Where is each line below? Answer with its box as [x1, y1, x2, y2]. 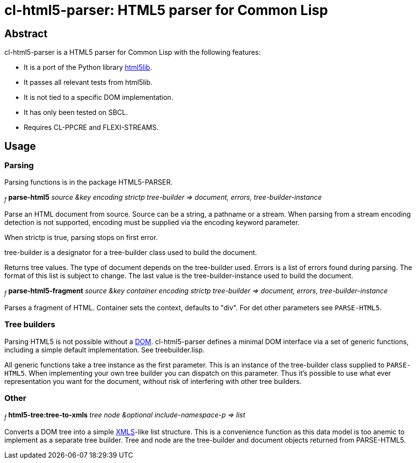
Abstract [4, 27, 47, 40]
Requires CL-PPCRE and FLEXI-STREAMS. [24, 123, 159, 132]
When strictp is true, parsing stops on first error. [4, 233, 158, 242]
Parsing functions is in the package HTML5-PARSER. [4, 178, 173, 187]
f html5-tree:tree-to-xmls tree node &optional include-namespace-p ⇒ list [4, 411, 246, 421]
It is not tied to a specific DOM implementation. [24, 93, 173, 102]
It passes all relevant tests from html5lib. [24, 78, 153, 87]
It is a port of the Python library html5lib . [24, 63, 152, 72]
